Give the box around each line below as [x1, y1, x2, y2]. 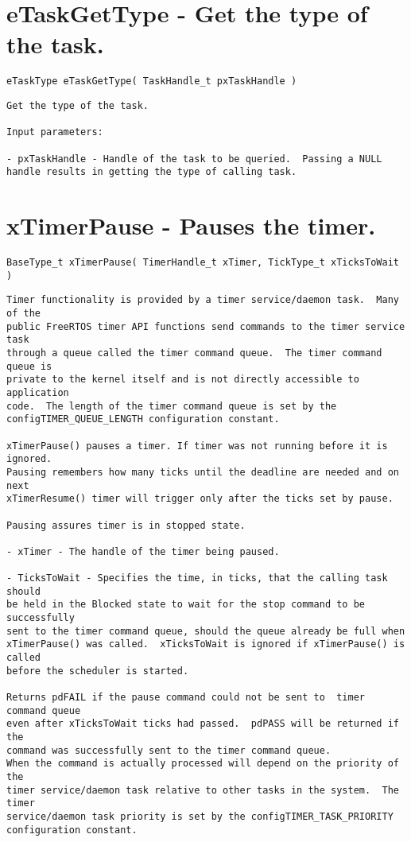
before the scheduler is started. [6, 665, 189, 677]
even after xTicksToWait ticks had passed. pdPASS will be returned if [6, 718, 399, 730]
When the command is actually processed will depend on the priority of [6, 758, 399, 770]
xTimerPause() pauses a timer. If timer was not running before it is [6, 440, 388, 452]
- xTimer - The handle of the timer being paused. [6, 545, 280, 557]
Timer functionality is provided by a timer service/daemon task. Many [6, 294, 399, 306]
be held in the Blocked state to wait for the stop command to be [6, 599, 366, 611]
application [6, 386, 69, 398]
